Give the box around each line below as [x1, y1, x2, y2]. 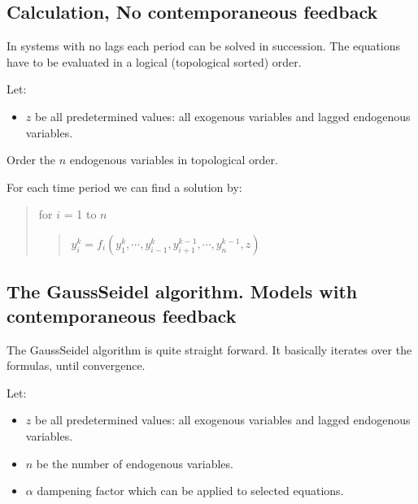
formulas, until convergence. [7, 357, 146, 374]
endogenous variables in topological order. [69, 151, 278, 168]
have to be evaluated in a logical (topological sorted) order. [7, 53, 302, 70]
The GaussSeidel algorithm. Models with [7, 279, 358, 304]
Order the [7, 151, 55, 168]
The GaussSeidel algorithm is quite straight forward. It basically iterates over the [7, 341, 412, 358]
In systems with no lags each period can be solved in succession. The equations [7, 37, 401, 54]
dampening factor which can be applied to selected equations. [37, 482, 344, 499]
